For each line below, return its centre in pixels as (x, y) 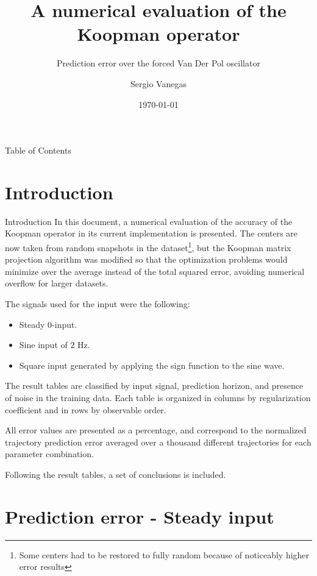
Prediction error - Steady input (140, 516)
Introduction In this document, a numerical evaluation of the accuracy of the (149, 221)
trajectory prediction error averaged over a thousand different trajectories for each (158, 442)
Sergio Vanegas (158, 83)
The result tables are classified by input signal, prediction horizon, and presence (154, 386)
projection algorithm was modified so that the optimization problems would (146, 259)
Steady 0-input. (48, 324)
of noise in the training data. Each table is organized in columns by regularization (158, 397)
